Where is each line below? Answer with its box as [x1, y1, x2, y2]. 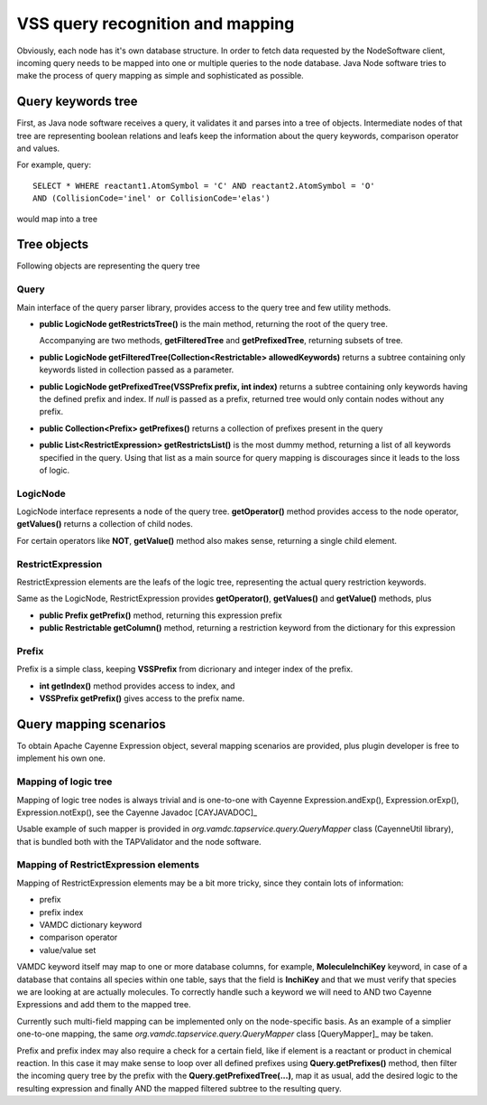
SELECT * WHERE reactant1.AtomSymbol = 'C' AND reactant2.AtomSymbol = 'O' [32, 181, 375, 191]
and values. [16, 143, 60, 154]
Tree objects [16, 237, 89, 252]
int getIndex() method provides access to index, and [39, 680, 235, 691]
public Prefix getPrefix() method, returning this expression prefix [39, 610, 283, 621]
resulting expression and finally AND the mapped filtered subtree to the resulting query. [16, 1082, 342, 1093]
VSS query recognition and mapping [16, 14, 295, 33]
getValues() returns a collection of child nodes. [16, 519, 193, 529]
